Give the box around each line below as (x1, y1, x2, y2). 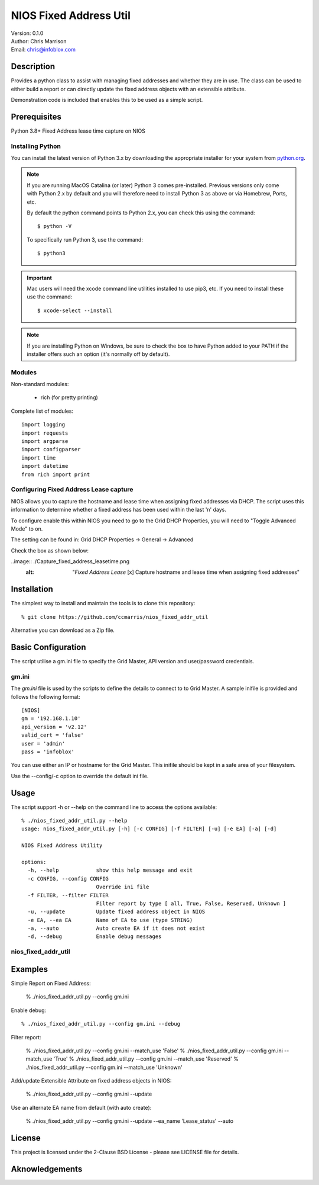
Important (27, 274, 53, 281)
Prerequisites (11, 111, 61, 121)
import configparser (21, 446, 81, 453)
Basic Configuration (11, 642, 86, 652)
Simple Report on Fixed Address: (11, 980, 91, 987)
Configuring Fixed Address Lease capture (11, 486, 134, 494)
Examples (11, 964, 48, 974)
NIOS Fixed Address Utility (21, 842, 103, 849)
